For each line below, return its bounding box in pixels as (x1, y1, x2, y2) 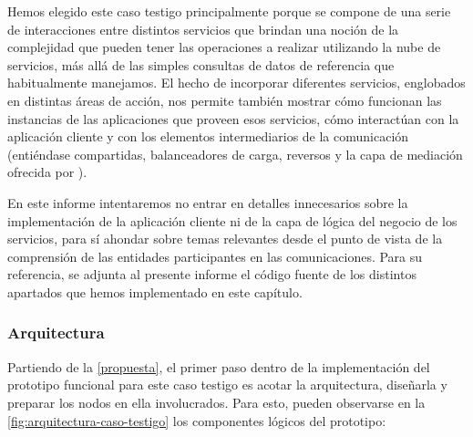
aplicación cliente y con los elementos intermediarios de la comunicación (7, 127, 409, 146)
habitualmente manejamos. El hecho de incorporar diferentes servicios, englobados (7, 73, 466, 92)
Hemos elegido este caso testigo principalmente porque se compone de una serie (7, 2, 451, 20)
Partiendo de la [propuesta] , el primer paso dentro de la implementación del (7, 357, 430, 376)
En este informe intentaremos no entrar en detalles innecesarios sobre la (7, 192, 408, 212)
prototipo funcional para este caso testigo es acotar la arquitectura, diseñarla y (7, 375, 447, 394)
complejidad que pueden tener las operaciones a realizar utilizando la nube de (7, 37, 441, 57)
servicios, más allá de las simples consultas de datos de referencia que (7, 55, 395, 74)
